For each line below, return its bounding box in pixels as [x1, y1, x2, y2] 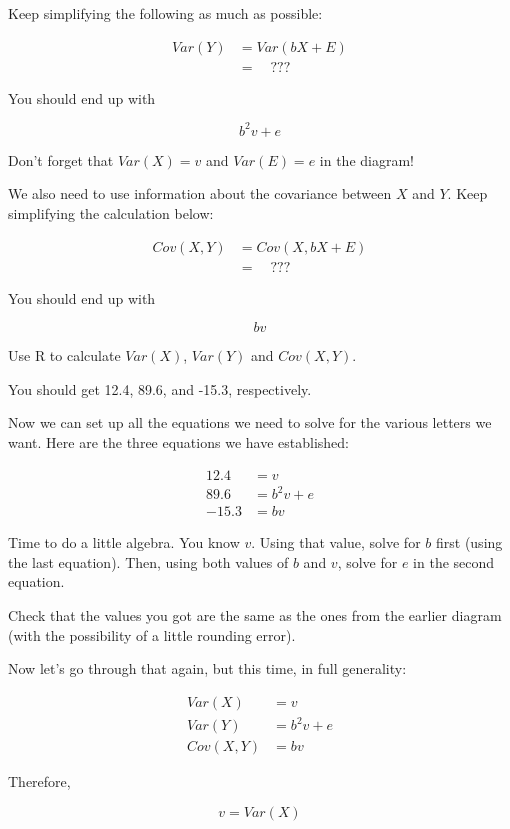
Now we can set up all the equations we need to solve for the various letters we [8, 412, 492, 433]
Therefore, [8, 771, 71, 792]
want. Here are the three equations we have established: [8, 431, 349, 452]
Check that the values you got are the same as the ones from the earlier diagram [8, 604, 502, 625]
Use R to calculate [8, 345, 121, 366]
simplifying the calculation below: [8, 202, 214, 223]
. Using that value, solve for [251, 532, 421, 553]
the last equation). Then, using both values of [8, 551, 289, 572]
